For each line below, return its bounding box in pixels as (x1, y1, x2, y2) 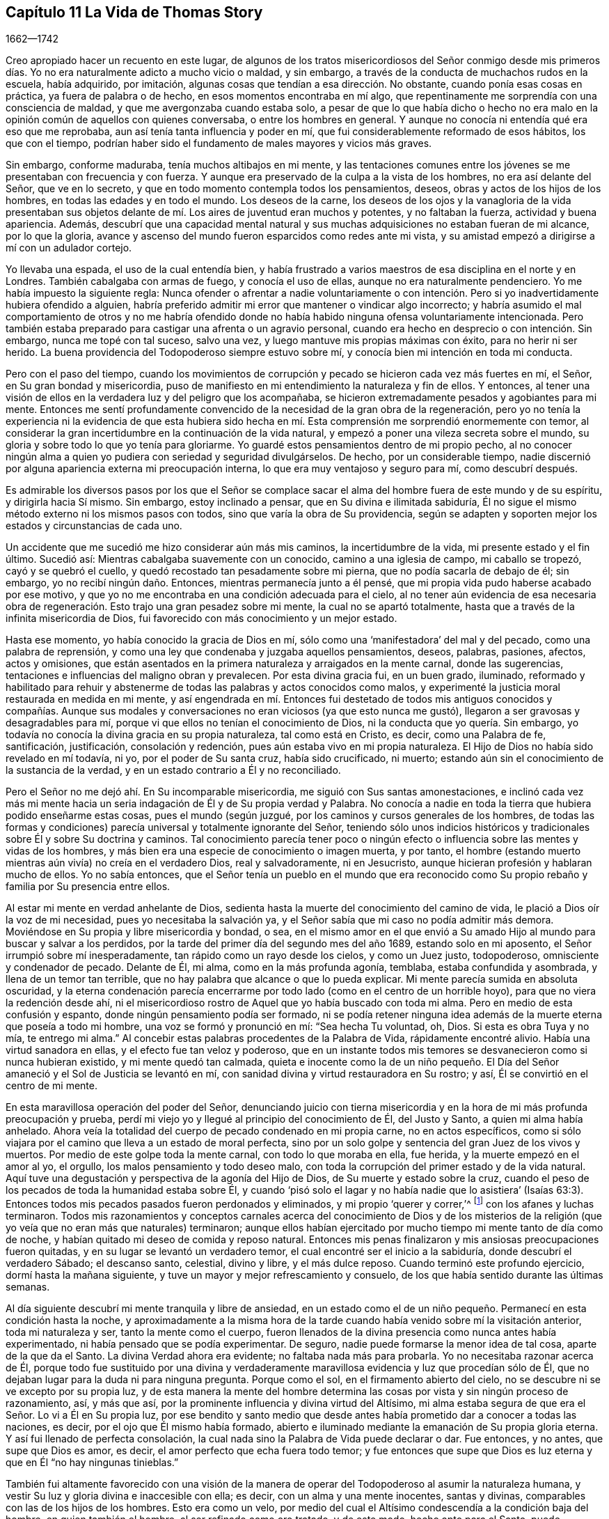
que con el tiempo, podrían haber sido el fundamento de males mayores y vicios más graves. (6, 137, 432, 150)
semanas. (6, 1281, 50, 1293)
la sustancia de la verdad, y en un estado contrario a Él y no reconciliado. (6, 764, 341, 777)
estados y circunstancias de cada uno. (6, 520, 182, 532)
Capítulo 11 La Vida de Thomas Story (6, 3, 263, 21)
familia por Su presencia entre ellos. (6, 880, 171, 893)
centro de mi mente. (6, 1080, 97, 1092)
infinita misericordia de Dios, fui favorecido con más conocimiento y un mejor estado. (6, 612, 397, 625)
